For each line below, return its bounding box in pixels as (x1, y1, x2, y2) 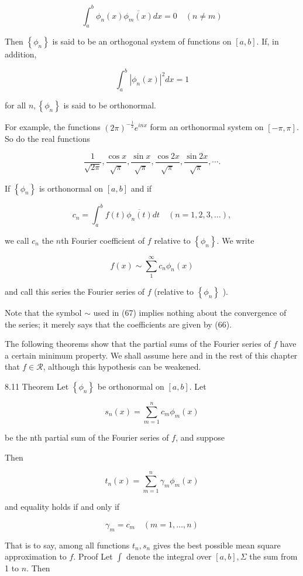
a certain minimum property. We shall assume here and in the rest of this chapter (5, 349, 298, 361)
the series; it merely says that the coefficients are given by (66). (5, 318, 232, 330)
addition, (5, 48, 37, 60)
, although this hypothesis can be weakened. (43, 360, 201, 373)
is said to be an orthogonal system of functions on (52, 35, 232, 47)
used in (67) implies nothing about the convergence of (93, 306, 287, 318)
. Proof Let (73, 550, 113, 563)
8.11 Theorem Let (5, 380, 69, 392)
